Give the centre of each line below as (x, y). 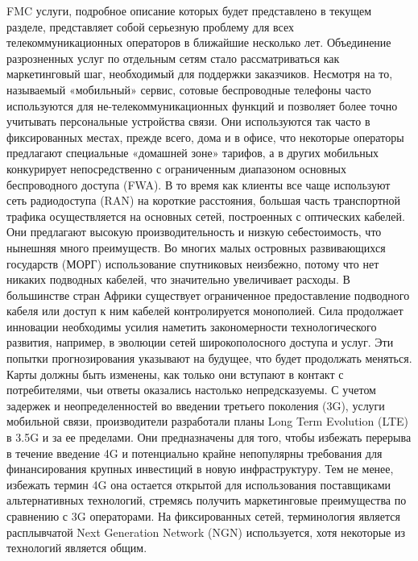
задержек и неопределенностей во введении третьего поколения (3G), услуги (196, 405)
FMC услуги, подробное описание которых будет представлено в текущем (189, 10)
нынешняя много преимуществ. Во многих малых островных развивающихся (196, 247)
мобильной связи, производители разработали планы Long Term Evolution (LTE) (208, 421)
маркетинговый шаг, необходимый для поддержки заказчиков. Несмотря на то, (200, 74)
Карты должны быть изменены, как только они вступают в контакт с (175, 374)
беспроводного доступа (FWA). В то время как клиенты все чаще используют (199, 184)
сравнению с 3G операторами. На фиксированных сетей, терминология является (203, 516)
